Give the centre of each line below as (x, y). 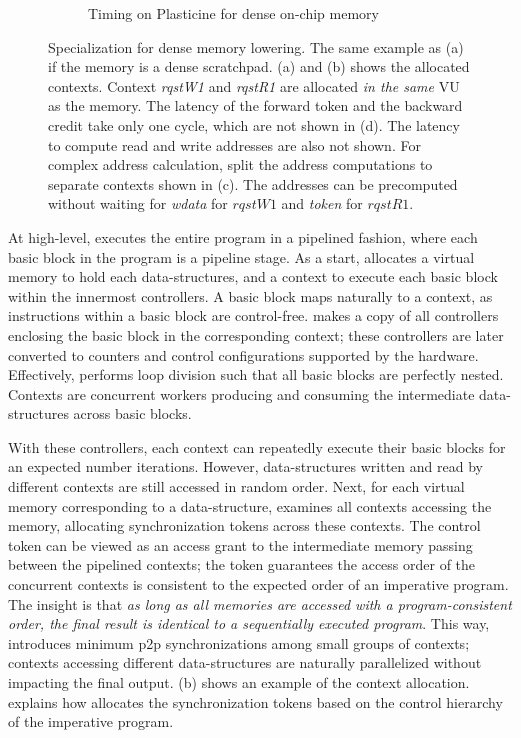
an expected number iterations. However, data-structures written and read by (245, 466)
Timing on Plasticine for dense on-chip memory (233, 13)
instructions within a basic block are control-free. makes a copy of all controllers (253, 315)
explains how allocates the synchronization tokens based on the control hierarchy (255, 701)
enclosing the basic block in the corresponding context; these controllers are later (256, 334)
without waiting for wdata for (138, 203)
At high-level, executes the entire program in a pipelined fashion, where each (243, 236)
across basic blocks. (132, 413)
